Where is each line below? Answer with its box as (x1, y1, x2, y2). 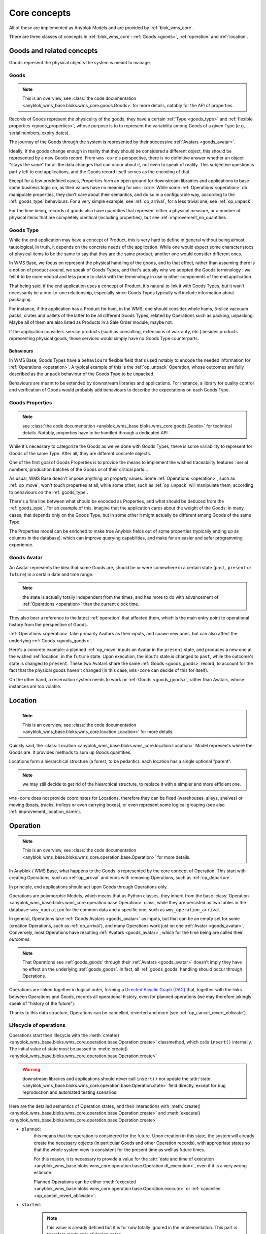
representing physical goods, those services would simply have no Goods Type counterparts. (9, 336, 199, 342)
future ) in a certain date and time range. (9, 571, 94, 577)
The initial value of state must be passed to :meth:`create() (9, 1046, 128, 1052)
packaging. (9, 297, 32, 303)
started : (21, 1201, 41, 1207)
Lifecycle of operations (9, 1022, 66, 1029)
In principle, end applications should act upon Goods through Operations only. (9, 884, 168, 889)
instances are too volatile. (9, 684, 62, 690)
